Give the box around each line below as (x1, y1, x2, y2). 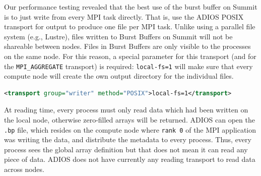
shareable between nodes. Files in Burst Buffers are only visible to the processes (4, 41, 251, 51)
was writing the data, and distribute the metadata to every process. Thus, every (4, 134, 251, 145)
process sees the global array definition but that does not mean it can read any (4, 144, 248, 154)
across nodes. (4, 164, 44, 174)
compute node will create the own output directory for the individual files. (4, 71, 234, 81)
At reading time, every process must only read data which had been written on (4, 104, 248, 115)
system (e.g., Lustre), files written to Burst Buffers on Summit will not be (4, 31, 233, 41)
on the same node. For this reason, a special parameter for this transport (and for (4, 50, 256, 61)
